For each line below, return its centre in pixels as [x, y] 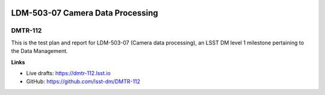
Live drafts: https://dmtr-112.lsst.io [68, 73]
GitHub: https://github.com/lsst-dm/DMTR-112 [83, 82]
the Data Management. [40, 51]
